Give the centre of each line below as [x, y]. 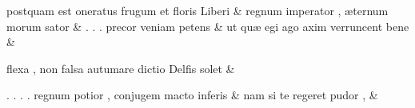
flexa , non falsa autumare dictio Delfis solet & [121, 68]
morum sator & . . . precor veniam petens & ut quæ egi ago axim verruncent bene [208, 26]
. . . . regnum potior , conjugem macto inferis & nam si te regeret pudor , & [192, 95]
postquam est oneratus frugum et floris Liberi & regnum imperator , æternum [198, 10]
